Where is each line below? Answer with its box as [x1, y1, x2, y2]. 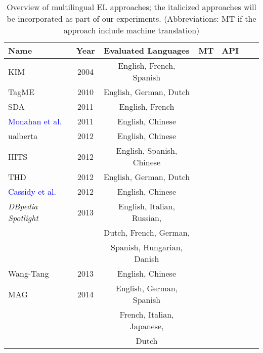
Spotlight [8, 212, 38, 224]
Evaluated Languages [104, 45, 190, 56]
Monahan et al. [8, 115, 62, 127]
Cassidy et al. [8, 186, 56, 197]
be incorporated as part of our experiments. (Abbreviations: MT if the [7, 13, 256, 24]
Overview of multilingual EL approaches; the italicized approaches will [7, 1, 256, 13]
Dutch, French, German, [104, 227, 190, 238]
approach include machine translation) [63, 24, 200, 36]
